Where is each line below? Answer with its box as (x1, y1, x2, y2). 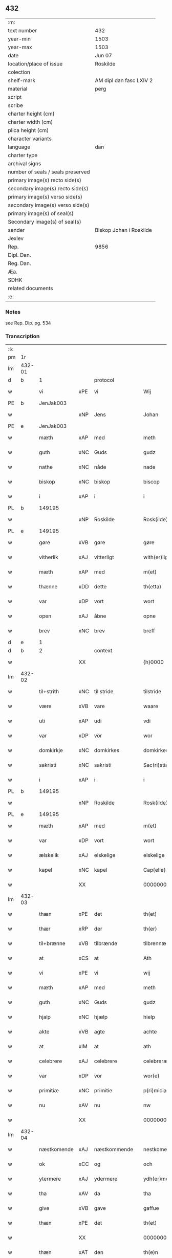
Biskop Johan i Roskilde (95, 226, 152, 233)
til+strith (39, 688, 59, 695)
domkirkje (39, 747, 63, 754)
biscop (143, 478, 160, 485)
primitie (94, 1087, 113, 1094)
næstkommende (94, 1146, 134, 1153)
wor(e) (143, 1072, 160, 1079)
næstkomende (39, 1146, 74, 1153)
